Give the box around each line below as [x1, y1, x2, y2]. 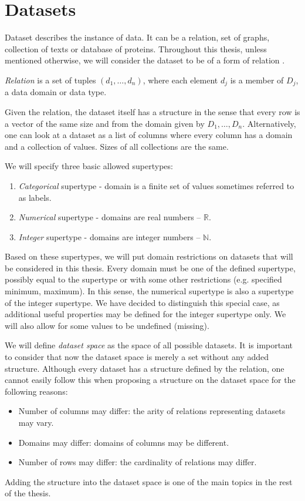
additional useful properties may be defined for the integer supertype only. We [5, 308, 286, 320]
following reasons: [5, 385, 68, 397]
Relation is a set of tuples [5, 73, 96, 86]
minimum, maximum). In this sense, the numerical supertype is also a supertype [5, 285, 294, 297]
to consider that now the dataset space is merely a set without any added [5, 351, 269, 363]
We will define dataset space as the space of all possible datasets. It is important [5, 339, 293, 351]
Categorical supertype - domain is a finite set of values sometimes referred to [18, 179, 294, 191]
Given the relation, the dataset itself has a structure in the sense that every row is [5, 105, 300, 117]
